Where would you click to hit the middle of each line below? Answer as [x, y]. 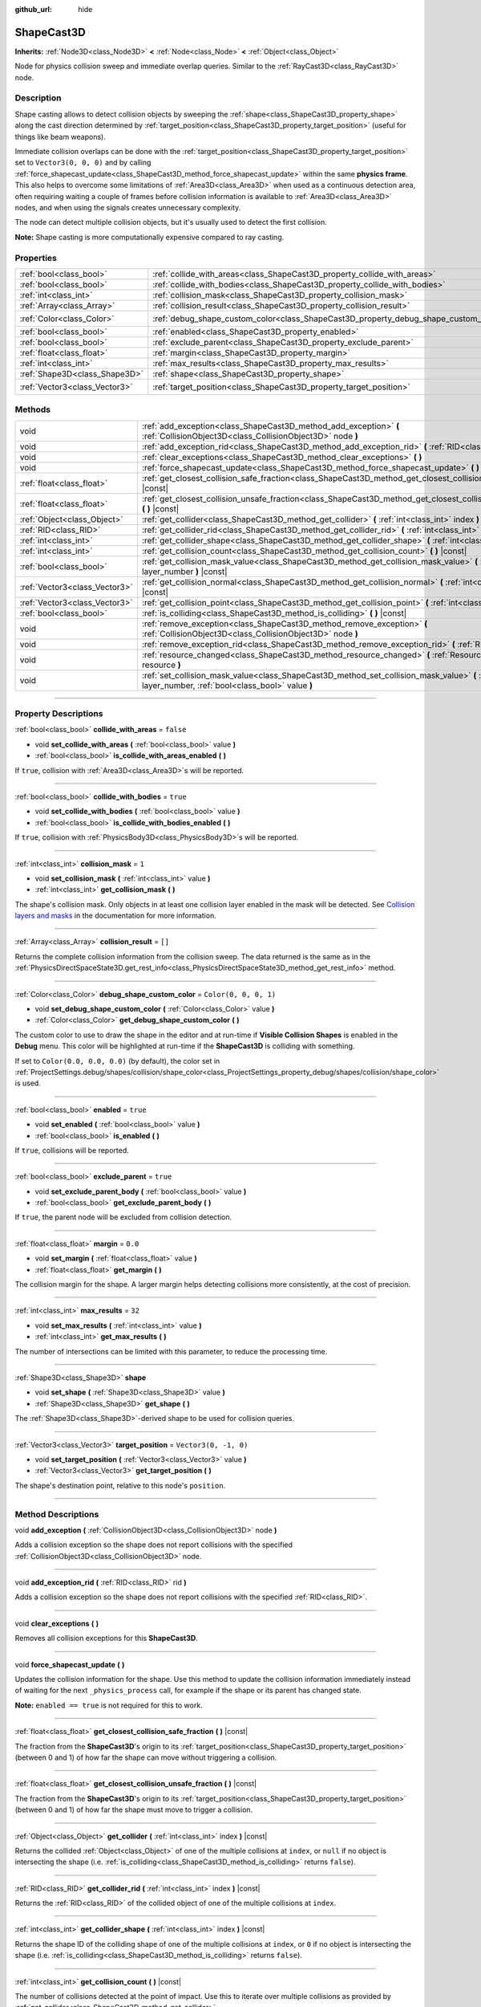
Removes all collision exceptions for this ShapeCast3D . [106, 1639]
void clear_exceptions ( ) [57, 1623]
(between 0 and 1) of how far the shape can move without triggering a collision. [146, 1757]
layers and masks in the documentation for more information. [115, 916]
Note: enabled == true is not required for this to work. [109, 1705]
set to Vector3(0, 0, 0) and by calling [83, 163]
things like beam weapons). [60, 136]
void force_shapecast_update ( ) [70, 1664]
